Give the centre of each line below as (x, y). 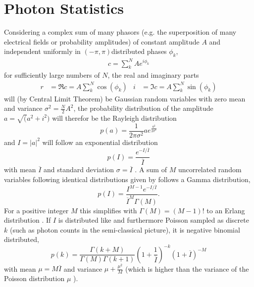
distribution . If (27, 220)
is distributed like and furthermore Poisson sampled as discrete (153, 220)
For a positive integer (36, 210)
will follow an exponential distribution (100, 142)
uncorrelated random (210, 169)
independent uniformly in (42, 51)
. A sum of (151, 169)
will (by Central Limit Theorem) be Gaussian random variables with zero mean (125, 98)
